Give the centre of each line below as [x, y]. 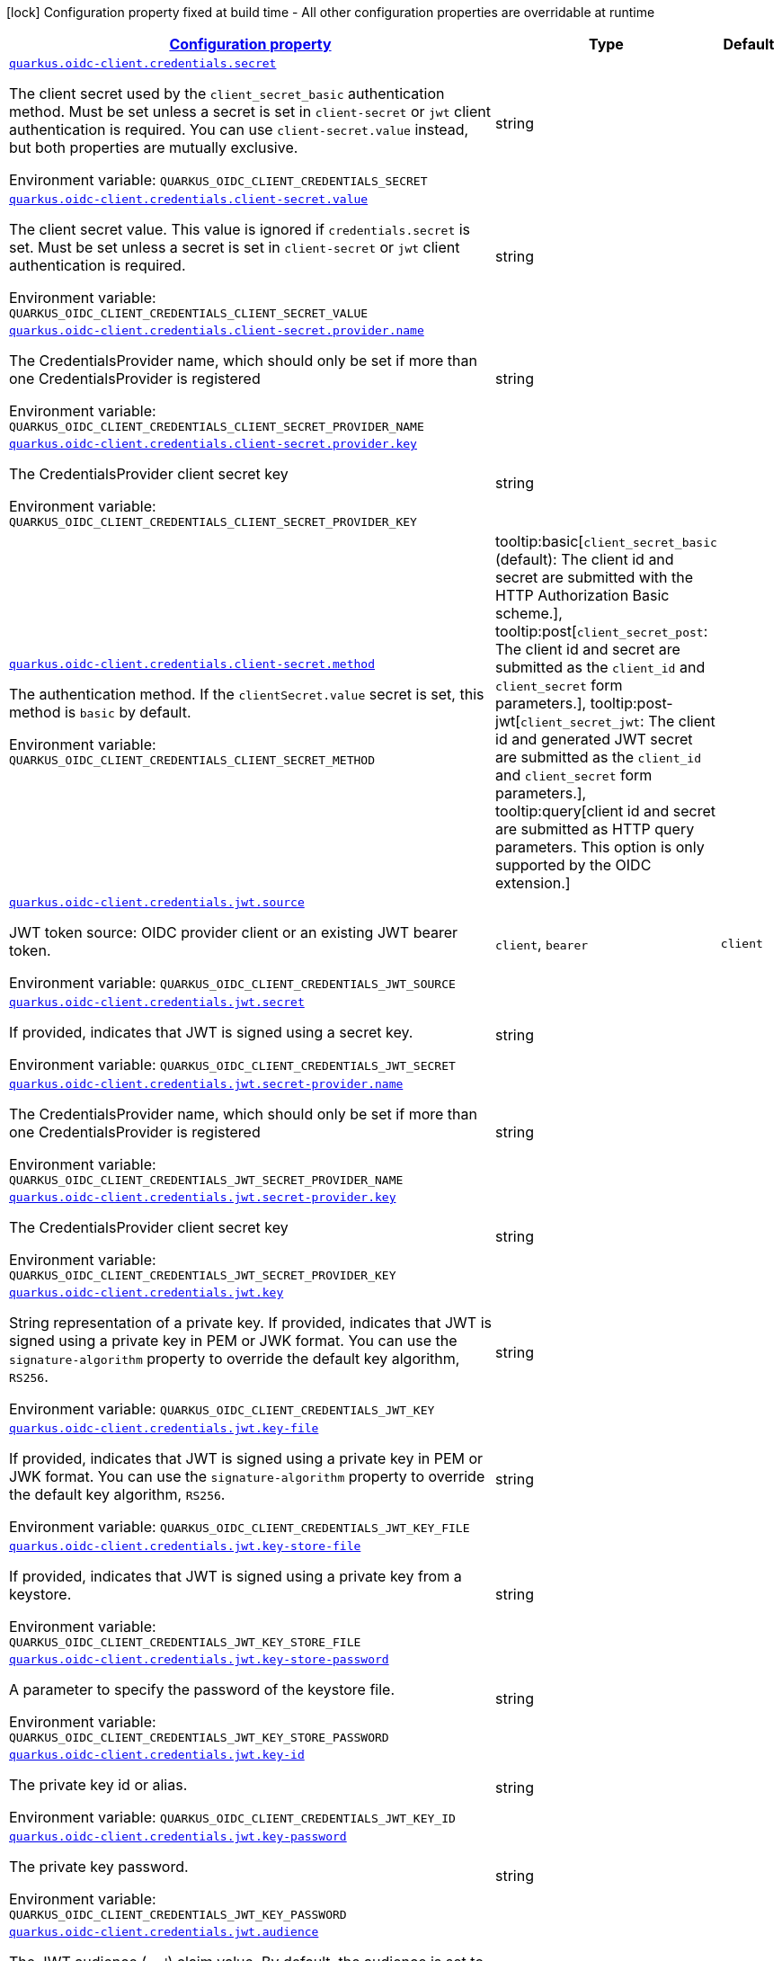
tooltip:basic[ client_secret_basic [606, 541]
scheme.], [529, 613]
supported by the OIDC [573, 865]
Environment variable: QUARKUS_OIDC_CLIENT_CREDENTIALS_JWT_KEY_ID [232, 1817]
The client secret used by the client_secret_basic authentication [227, 94]
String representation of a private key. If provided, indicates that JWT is [251, 1323]
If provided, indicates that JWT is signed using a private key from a [235, 1576]
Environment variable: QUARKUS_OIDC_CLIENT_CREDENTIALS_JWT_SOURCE [232, 983]
